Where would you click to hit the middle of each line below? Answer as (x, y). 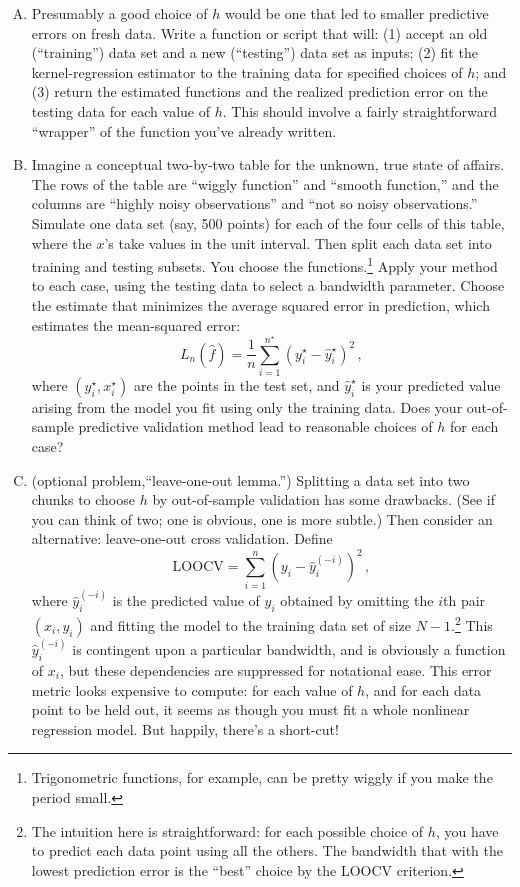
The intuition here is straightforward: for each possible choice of (227, 830)
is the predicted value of (186, 600)
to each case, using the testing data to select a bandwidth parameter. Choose (268, 285)
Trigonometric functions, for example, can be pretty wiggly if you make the (262, 777)
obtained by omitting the (357, 600)
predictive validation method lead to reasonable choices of (255, 426)
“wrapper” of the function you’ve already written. (184, 130)
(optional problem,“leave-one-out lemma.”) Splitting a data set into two (250, 479)
